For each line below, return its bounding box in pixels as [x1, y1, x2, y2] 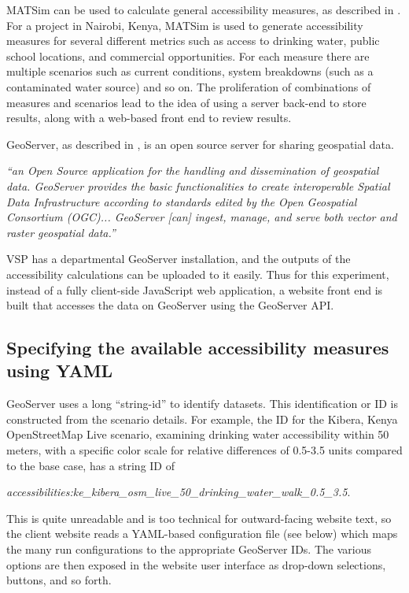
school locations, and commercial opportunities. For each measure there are [6, 47, 370, 64]
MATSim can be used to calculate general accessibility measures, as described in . [6, 2, 401, 17]
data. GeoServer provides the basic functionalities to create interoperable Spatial [6, 177, 390, 194]
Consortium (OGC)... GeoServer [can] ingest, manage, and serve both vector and [6, 209, 397, 225]
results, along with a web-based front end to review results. [6, 109, 292, 126]
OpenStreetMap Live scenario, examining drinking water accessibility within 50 [6, 426, 389, 443]
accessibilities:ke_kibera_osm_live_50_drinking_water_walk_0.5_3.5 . [6, 484, 351, 500]
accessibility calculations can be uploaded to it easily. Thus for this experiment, [6, 265, 389, 282]
